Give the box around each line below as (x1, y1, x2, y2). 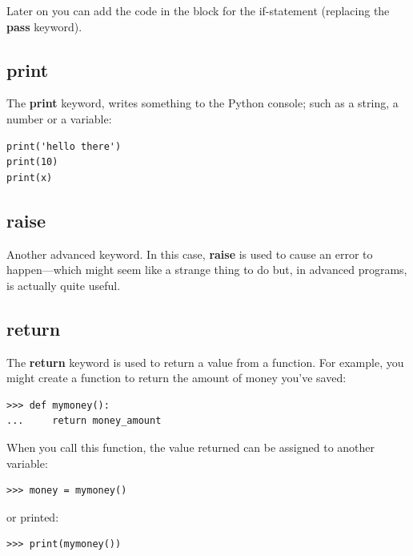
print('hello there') (6, 140, 122, 152)
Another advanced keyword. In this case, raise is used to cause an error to (6, 245, 373, 262)
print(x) (6, 171, 53, 183)
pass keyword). (6, 18, 82, 34)
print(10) (6, 156, 58, 168)
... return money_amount (6, 415, 162, 427)
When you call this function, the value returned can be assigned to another (6, 438, 375, 455)
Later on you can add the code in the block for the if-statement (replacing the (6, 2, 390, 18)
